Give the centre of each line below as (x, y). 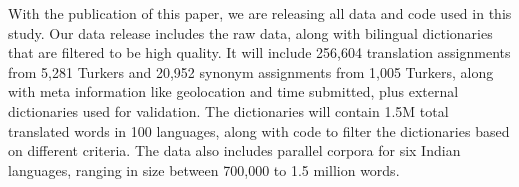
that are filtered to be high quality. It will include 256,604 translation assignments (259, 52)
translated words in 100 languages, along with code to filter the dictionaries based (259, 130)
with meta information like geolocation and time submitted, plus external (233, 91)
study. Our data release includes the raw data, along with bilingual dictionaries (250, 32)
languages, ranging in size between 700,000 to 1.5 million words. (204, 169)
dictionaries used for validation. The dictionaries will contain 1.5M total (228, 110)
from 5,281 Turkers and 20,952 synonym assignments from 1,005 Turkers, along (251, 71)
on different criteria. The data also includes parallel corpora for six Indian (234, 150)
